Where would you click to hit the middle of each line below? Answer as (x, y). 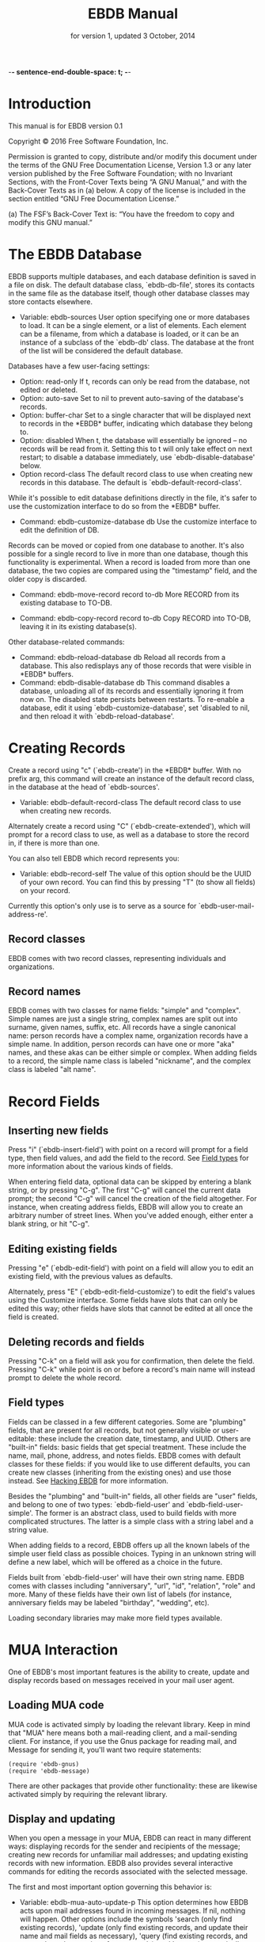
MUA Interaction (63, 1650)
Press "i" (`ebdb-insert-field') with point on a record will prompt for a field (128, 1150)
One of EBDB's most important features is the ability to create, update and (129, 1672)
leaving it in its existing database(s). (78, 626)
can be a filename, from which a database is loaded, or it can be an (129, 334)
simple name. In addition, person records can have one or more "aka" (121, 1044)
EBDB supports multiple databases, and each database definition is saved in (132, 276)
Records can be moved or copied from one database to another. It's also (126, 545)
